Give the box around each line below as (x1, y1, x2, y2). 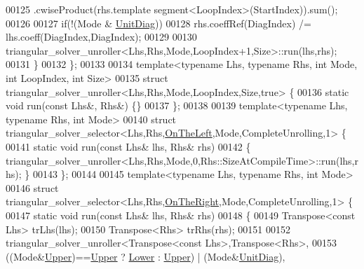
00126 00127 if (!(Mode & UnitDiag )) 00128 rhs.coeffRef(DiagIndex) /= (6, 15, 311, 30)
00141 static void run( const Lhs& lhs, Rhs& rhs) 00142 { (6, 139, 251, 153)
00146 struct (6, 180, 59, 195)
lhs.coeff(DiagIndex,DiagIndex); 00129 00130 (6, 29, 197, 44)
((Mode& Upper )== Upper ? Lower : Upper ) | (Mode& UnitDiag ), (6, 249, 285, 263)
